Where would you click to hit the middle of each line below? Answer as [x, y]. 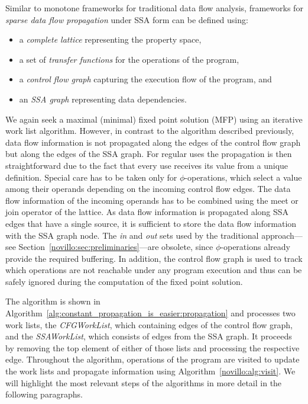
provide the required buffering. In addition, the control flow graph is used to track [154, 258]
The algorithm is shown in [53, 301]
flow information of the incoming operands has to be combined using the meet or [152, 200]
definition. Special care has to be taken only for [91, 177]
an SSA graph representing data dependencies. [103, 99]
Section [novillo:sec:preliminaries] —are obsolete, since [116, 247]
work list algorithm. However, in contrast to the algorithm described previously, [150, 131]
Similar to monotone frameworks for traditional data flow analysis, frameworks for [154, 8]
